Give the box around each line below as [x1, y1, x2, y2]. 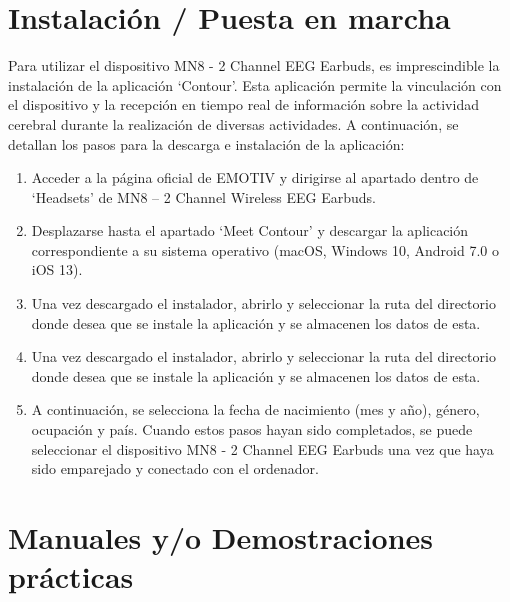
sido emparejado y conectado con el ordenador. [31, 458, 319, 479]
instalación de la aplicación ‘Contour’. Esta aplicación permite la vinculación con [8, 74, 502, 95]
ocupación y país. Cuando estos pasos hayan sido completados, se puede [31, 419, 473, 440]
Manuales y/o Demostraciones [8, 517, 434, 557]
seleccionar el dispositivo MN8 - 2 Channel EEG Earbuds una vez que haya [31, 438, 494, 459]
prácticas [8, 556, 134, 597]
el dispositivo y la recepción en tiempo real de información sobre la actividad [8, 94, 479, 115]
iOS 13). [31, 259, 83, 280]
